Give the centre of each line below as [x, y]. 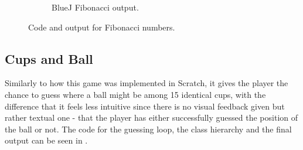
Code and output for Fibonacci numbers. [102, 27]
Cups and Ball [49, 58]
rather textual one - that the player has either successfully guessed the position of [151, 117]
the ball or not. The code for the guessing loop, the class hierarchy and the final [148, 129]
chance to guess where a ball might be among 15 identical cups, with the [135, 94]
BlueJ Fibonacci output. [95, 7]
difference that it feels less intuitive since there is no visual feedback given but [145, 106]
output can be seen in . [46, 140]
